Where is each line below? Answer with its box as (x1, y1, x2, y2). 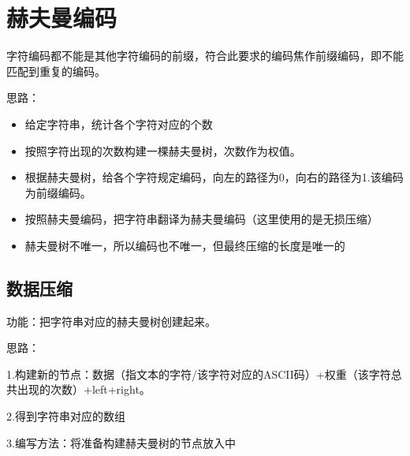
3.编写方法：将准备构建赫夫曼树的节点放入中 (6, 434, 236, 450)
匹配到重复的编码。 (6, 62, 106, 79)
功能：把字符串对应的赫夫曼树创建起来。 (6, 312, 216, 329)
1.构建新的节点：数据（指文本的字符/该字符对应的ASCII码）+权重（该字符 (6, 365, 391, 382)
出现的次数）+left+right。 (17, 381, 151, 398)
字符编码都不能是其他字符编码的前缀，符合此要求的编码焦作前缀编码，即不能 (6, 47, 404, 64)
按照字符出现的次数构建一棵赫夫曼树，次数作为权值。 (24, 142, 301, 159)
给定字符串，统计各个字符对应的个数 (24, 115, 213, 132)
